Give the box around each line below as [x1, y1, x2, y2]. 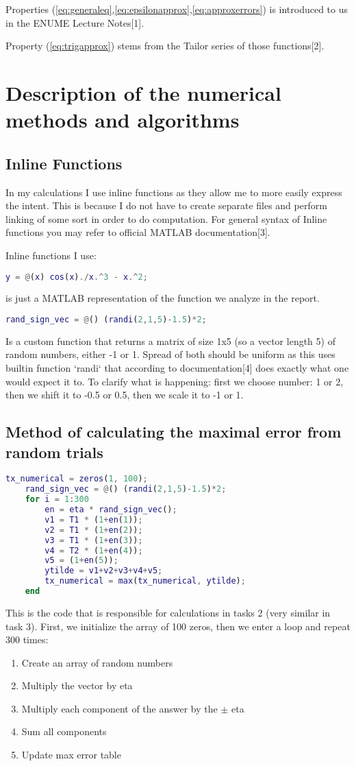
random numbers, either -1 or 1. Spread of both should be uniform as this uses [5, 347, 335, 361]
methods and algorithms [5, 106, 240, 134]
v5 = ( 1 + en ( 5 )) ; [44, 555, 118, 566]
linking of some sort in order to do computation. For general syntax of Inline [5, 211, 327, 226]
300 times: [5, 632, 49, 647]
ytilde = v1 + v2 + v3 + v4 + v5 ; [44, 566, 163, 576]
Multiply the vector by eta [21, 678, 133, 693]
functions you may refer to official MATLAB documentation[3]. [5, 225, 270, 239]
